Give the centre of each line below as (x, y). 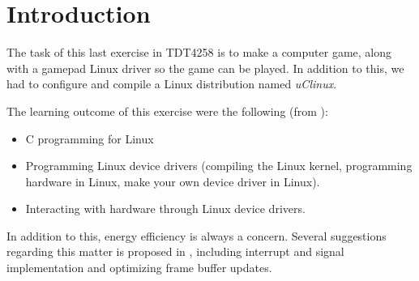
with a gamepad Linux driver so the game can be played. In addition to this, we (205, 68)
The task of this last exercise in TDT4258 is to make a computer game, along (199, 52)
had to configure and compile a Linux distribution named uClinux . (172, 84)
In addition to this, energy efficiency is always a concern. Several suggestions (197, 235)
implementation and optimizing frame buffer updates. (139, 268)
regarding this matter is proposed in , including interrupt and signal (175, 251)
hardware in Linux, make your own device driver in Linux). (173, 181)
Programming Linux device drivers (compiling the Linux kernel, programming (219, 166)
